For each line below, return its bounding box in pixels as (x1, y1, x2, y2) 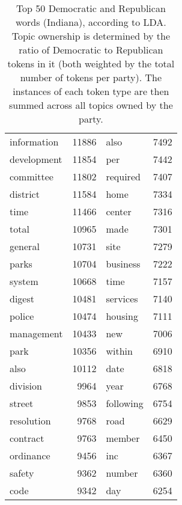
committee (10, 170, 53, 183)
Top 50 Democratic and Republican (16, 1, 166, 15)
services (106, 292, 138, 305)
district (10, 187, 40, 201)
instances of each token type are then (13, 84, 169, 98)
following (106, 396, 144, 410)
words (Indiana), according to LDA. (15, 15, 166, 29)
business (106, 257, 141, 271)
